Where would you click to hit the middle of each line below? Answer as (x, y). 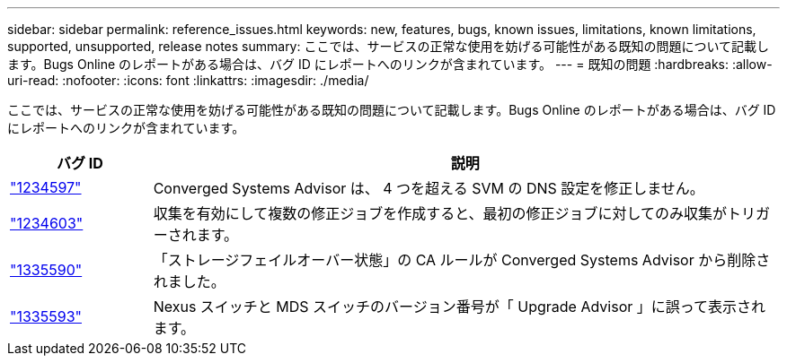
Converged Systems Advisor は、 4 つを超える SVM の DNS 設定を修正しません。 (429, 188)
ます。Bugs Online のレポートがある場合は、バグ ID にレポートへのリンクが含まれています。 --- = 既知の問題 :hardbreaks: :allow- (390, 64)
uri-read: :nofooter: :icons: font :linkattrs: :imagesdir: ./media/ (188, 80)
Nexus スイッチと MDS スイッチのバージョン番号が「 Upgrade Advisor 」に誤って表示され (459, 307)
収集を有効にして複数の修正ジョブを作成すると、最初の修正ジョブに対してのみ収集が (440, 213)
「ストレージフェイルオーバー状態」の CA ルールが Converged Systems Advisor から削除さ (462, 260)
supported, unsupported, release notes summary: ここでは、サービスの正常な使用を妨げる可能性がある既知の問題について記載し (389, 46)
